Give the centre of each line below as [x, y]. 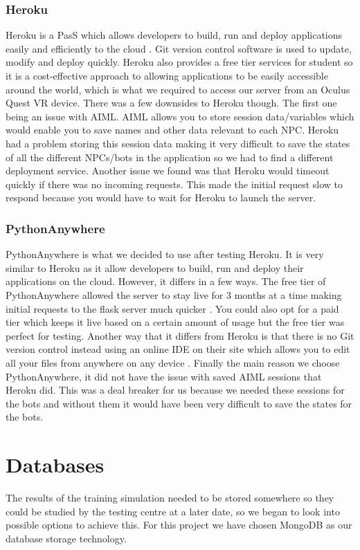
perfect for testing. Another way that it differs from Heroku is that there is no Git [180, 335]
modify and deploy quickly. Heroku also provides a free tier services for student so [179, 62]
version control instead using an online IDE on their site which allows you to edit [178, 349]
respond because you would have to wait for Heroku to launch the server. [161, 198]
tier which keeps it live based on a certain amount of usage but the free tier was [175, 322]
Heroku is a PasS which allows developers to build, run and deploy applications [174, 35]
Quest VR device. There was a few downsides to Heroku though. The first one [171, 103]
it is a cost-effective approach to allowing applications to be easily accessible [167, 75]
